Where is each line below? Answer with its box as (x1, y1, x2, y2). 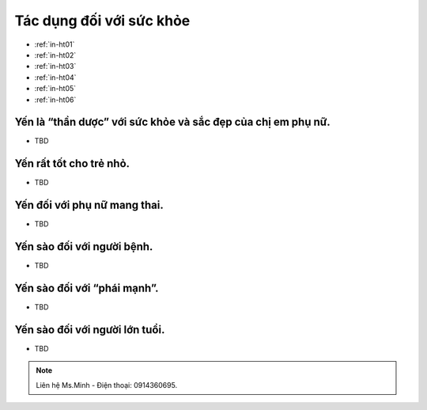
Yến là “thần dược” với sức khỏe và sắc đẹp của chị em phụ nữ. (14, 116, 331, 129)
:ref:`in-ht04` (34, 72, 77, 82)
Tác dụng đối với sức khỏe (14, 12, 191, 29)
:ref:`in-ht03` (34, 62, 77, 71)
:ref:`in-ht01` (34, 40, 75, 49)
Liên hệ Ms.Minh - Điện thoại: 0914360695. (36, 380, 178, 389)
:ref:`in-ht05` (34, 84, 77, 93)
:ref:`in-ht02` (34, 50, 77, 59)
